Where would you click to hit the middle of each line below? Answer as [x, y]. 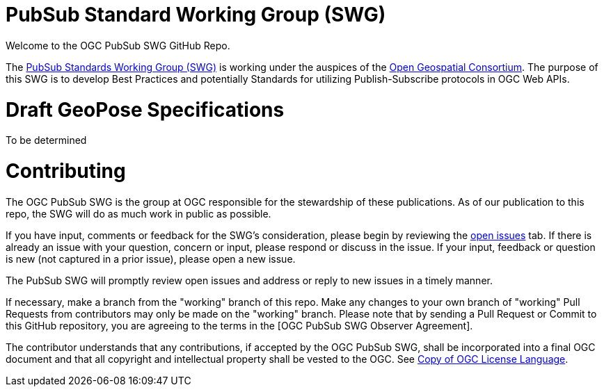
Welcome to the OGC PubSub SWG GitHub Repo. [118, 45]
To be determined [46, 140]
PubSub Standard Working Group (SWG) [196, 15]
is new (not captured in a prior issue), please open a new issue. [151, 259]
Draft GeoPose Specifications [145, 109]
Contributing [66, 171]
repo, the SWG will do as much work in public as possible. [138, 213]
